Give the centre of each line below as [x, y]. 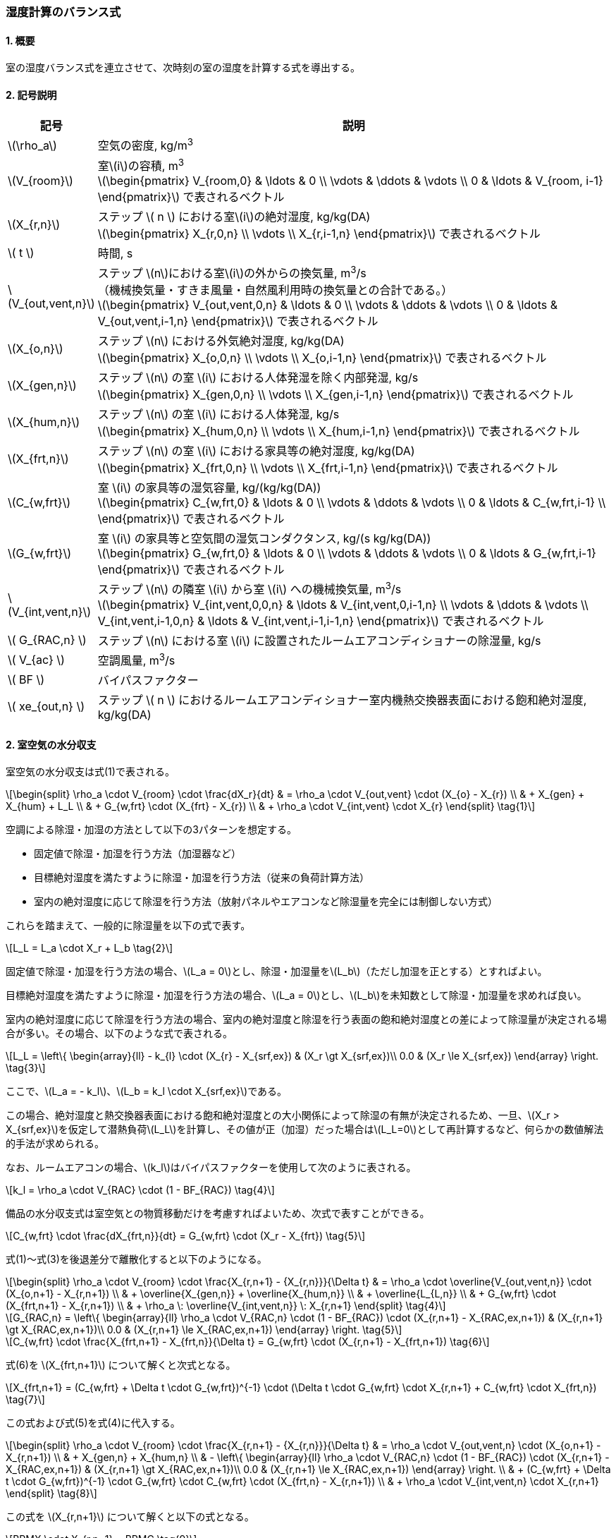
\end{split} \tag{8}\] [51, 1494]
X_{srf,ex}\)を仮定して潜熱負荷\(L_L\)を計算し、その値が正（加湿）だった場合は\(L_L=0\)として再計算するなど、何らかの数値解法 [305, 1130]
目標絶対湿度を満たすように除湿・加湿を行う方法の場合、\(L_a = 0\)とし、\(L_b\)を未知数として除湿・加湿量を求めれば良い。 [296, 995]
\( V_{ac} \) [36, 659]
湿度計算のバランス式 [63, 12]
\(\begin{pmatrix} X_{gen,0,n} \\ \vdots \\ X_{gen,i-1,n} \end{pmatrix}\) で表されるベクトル [335, 395]
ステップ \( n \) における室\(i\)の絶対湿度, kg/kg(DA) [234, 217]
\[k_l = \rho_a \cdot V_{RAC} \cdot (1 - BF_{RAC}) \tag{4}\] [140, 1190]
